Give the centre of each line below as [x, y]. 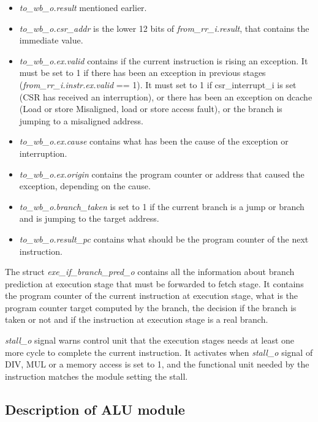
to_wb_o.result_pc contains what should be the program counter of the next [164, 239]
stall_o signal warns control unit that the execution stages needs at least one [150, 340]
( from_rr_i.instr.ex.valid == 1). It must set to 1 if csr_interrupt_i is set [158, 84]
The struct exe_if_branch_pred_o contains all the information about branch [150, 272]
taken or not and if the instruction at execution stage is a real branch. [137, 319]
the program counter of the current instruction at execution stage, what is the [152, 296]
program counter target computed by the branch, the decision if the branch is [151, 307]
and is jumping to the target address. [89, 218]
